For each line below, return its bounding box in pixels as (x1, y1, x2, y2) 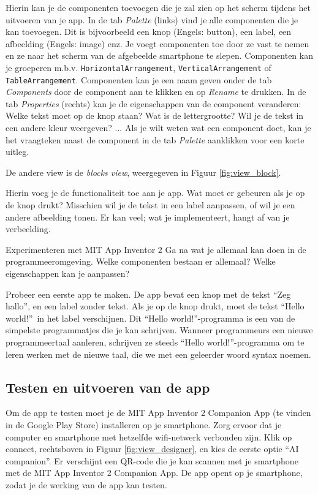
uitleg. (6, 145, 29, 158)
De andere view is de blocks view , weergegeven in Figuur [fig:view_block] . (6, 165, 281, 178)
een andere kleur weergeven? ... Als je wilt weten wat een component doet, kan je (6, 121, 311, 134)
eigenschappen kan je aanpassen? (6, 267, 130, 279)
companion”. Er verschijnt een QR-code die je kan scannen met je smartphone (6, 454, 298, 467)
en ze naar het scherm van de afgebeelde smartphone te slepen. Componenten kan (6, 49, 313, 62)
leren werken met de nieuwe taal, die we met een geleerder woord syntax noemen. (6, 347, 311, 360)
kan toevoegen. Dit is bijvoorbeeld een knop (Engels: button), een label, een (6, 25, 292, 38)
